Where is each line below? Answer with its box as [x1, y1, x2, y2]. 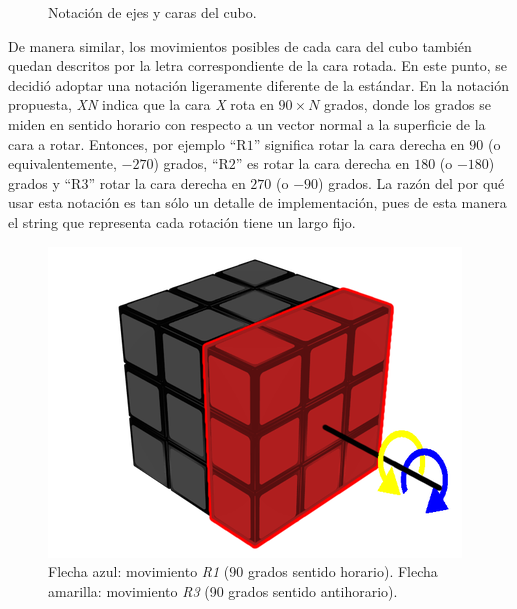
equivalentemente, [8, 153, 117, 174]
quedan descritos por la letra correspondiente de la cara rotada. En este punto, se [8, 55, 508, 76]
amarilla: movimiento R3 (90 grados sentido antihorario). [48, 580, 398, 601]
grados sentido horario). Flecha [247, 561, 438, 582]
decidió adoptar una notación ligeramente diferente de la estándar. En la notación [8, 74, 509, 95]
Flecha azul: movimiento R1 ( [48, 561, 230, 582]
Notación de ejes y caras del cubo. [48, 2, 257, 22]
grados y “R [8, 172, 82, 193]
